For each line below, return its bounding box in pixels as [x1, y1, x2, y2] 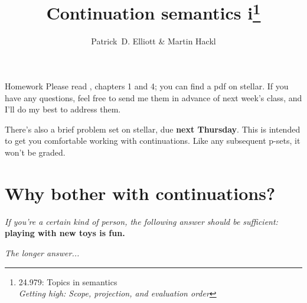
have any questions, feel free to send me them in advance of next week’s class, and [5, 91, 302, 104]
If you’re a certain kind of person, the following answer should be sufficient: [5, 215, 278, 227]
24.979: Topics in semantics [18, 275, 117, 288]
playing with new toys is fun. [5, 227, 125, 239]
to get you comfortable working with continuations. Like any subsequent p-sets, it [5, 134, 301, 147]
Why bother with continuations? [5, 180, 276, 205]
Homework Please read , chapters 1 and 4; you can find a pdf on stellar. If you [5, 80, 289, 92]
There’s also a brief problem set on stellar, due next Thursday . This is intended [5, 123, 301, 135]
